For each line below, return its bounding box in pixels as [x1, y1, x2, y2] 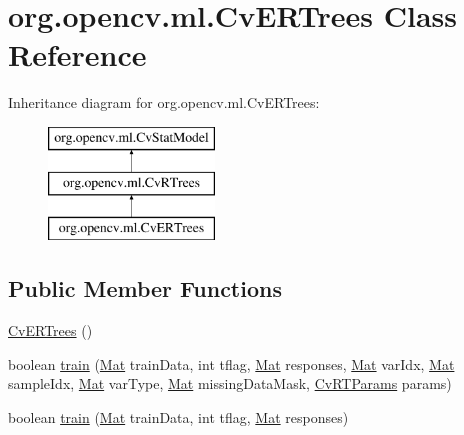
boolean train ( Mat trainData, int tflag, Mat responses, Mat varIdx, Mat [8, 353, 455, 374]
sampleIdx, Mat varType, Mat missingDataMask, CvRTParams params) [8, 373, 452, 394]
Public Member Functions [8, 273, 282, 304]
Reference [8, 34, 147, 75]
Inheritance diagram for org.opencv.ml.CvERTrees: [8, 92, 320, 113]
